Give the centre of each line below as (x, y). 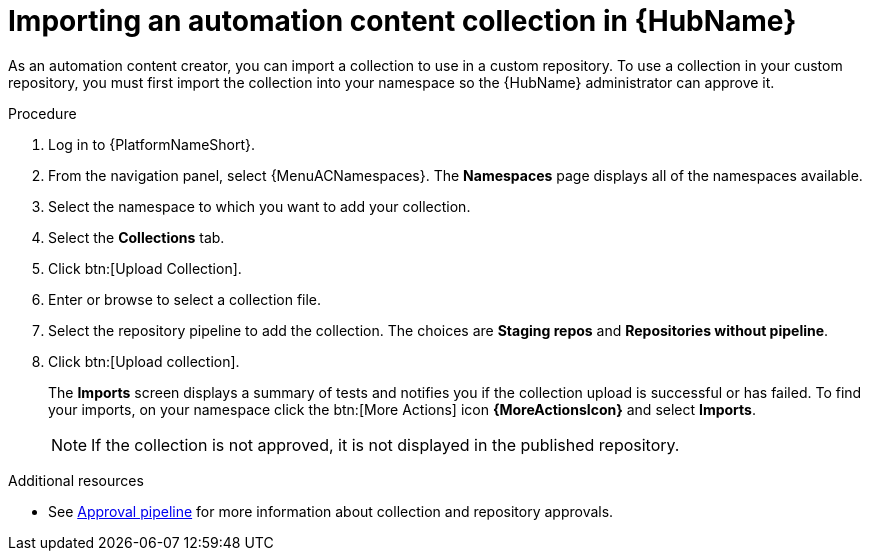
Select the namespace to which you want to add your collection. (259, 206)
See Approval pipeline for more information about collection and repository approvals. (331, 511)
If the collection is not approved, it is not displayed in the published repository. (385, 444)
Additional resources (76, 480)
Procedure (42, 113)
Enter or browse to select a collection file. (185, 299)
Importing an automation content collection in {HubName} (402, 21)
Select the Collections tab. (136, 237)
